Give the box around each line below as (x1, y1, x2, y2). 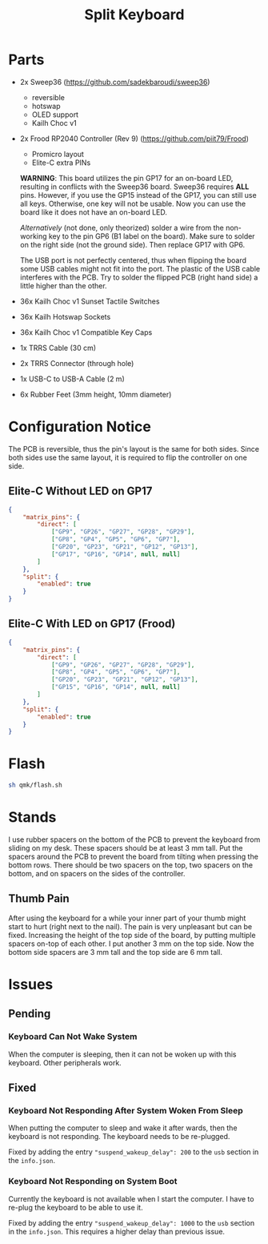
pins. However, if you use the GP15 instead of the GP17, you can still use (19, 190, 258, 199)
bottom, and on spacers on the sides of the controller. (8, 869, 186, 878)
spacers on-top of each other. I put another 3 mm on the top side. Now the (8, 939, 254, 948)
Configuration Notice (8, 418, 152, 436)
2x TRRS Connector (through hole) (19, 358, 134, 368)
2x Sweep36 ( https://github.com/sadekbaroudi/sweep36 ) (19, 77, 210, 87)
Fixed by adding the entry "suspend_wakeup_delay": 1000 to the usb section (8, 1218, 254, 1227)
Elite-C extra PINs (31, 158, 91, 167)
